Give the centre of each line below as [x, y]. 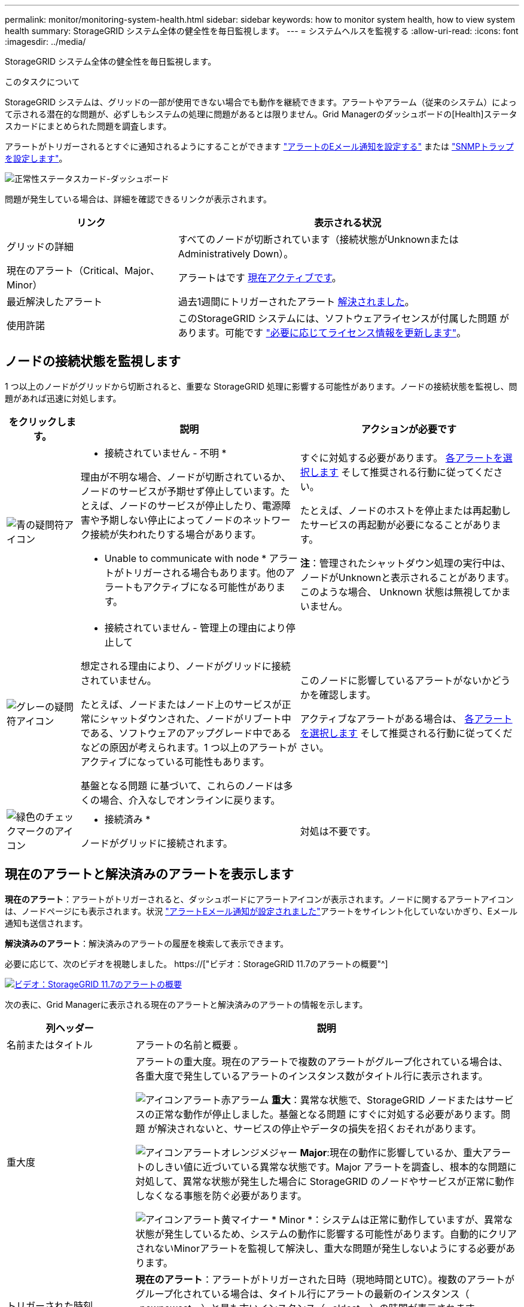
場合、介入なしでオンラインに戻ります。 [190, 800]
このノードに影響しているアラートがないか [396, 680]
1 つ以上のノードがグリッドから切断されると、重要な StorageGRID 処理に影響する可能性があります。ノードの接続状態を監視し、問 [261, 386]
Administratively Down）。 [236, 254]
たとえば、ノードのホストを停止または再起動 [400, 510]
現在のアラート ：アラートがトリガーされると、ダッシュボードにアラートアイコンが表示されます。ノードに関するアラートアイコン [259, 899]
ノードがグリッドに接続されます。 [157, 843]
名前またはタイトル [50, 1045]
